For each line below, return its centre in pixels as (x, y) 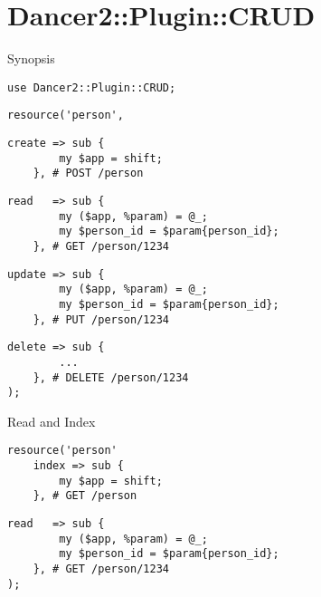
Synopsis (31, 58)
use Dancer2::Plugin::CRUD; (92, 87)
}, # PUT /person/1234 (101, 319)
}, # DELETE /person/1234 (111, 377)
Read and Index (52, 421)
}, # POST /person (88, 173)
